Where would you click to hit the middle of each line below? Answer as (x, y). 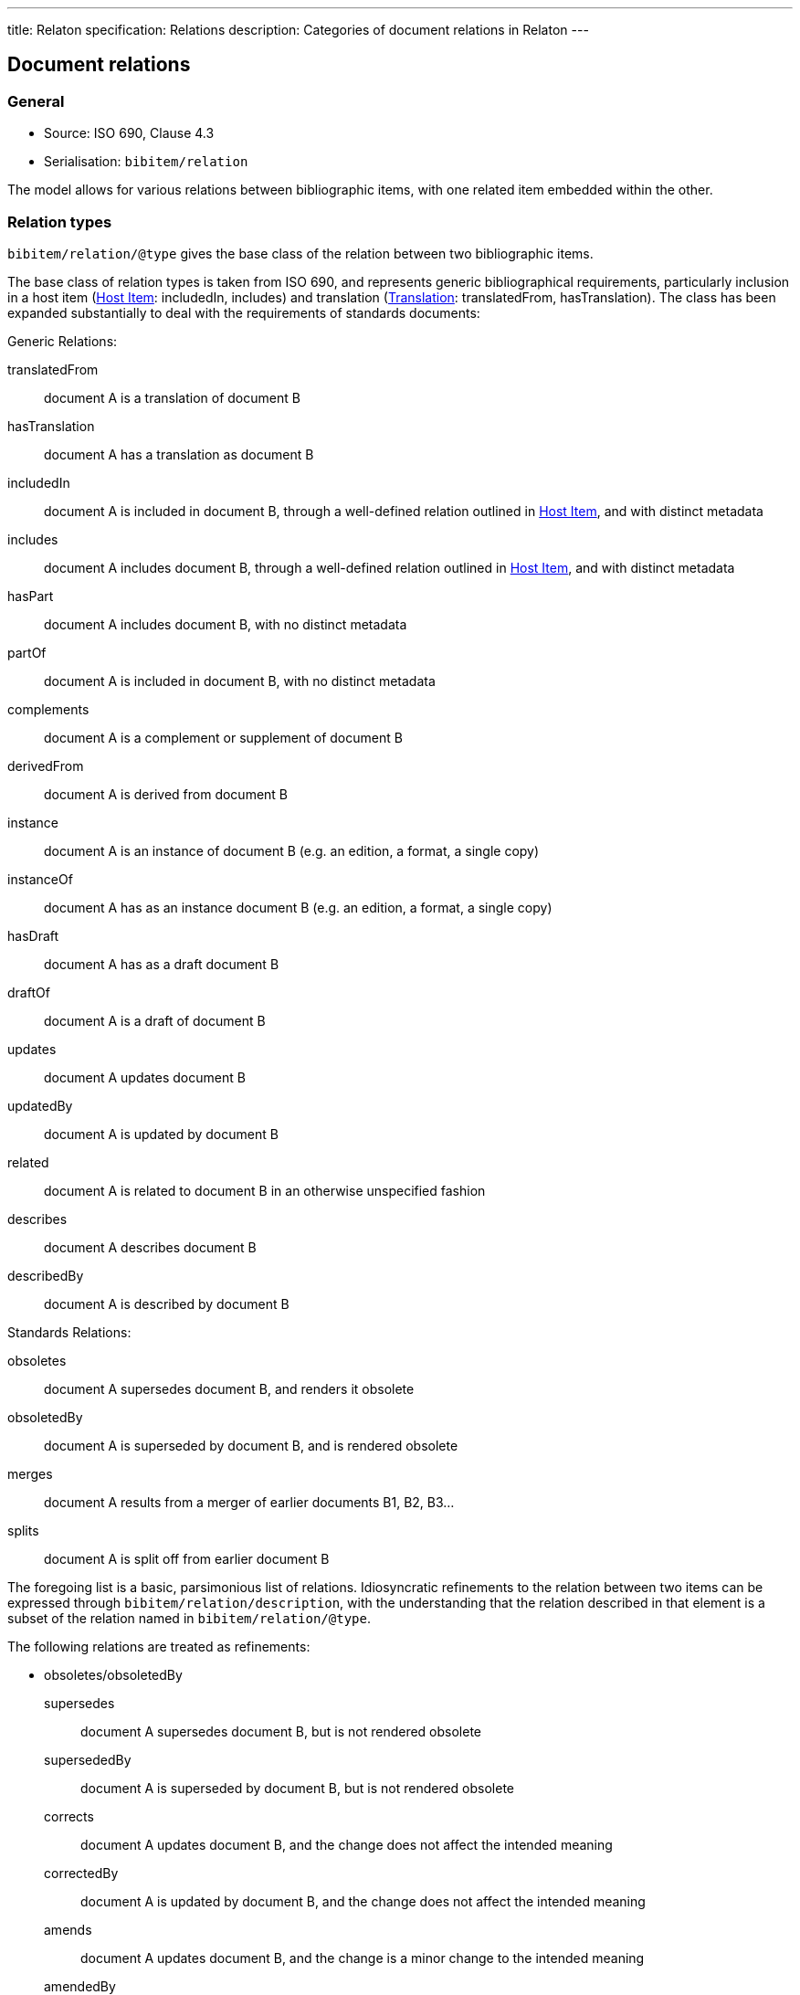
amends (68, 1929)
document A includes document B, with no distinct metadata (226, 624)
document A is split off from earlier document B (187, 1558)
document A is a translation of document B (172, 397)
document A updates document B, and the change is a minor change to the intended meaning (363, 1958)
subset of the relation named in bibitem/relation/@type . (189, 1618)
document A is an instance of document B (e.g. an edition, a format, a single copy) (292, 850)
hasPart (31, 596)
